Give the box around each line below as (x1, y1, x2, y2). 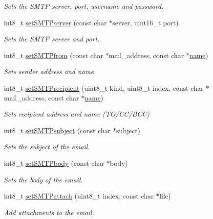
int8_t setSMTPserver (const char (4, 17, 107, 27)
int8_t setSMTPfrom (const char (4, 50, 104, 60)
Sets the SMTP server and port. (4, 34, 100, 44)
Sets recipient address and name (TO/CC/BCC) (4, 109, 149, 119)
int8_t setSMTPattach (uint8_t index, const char (4, 191, 154, 201)
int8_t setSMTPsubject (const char (4, 125, 111, 135)
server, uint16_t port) (112, 17, 179, 27)
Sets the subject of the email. (4, 141, 90, 152)
